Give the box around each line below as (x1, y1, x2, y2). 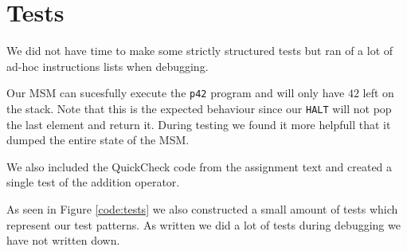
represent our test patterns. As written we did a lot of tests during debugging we (6, 216, 401, 233)
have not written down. (6, 232, 120, 249)
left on (362, 84, 394, 101)
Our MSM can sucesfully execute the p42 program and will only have (6, 84, 345, 101)
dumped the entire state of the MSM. (6, 131, 190, 148)
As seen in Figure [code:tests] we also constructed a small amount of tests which (6, 201, 398, 217)
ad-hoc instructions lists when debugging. (6, 57, 209, 74)
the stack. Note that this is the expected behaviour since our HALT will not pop (6, 100, 392, 116)
